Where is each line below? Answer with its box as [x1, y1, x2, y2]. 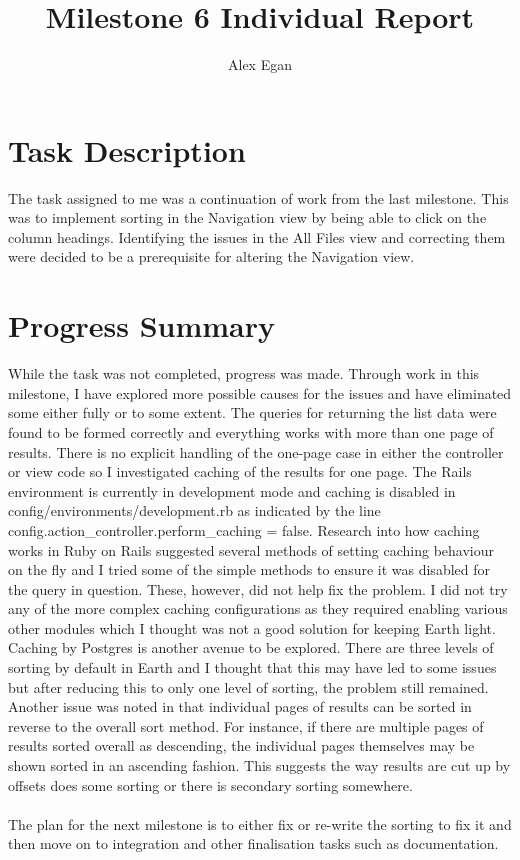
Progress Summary [8, 305, 276, 346]
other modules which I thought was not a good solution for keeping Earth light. [8, 617, 496, 638]
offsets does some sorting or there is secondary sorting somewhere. [8, 774, 413, 795]
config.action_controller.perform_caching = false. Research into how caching [8, 519, 480, 540]
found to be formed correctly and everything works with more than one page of [8, 421, 494, 442]
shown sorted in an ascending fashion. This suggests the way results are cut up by [8, 755, 511, 776]
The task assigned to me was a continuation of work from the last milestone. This [8, 187, 509, 208]
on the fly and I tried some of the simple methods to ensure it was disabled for [8, 559, 490, 580]
